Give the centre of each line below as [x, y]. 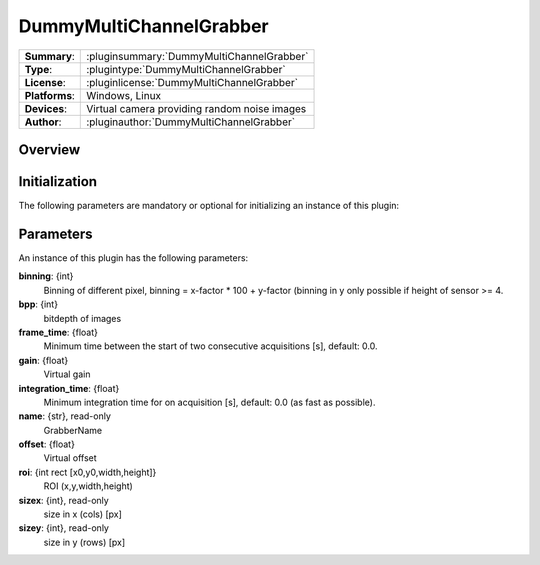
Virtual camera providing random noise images [196, 108]
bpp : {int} [38, 304]
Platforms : [49, 95]
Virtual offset [70, 458]
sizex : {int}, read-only [63, 500]
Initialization [58, 181]
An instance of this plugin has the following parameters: [133, 257]
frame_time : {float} [58, 332]
